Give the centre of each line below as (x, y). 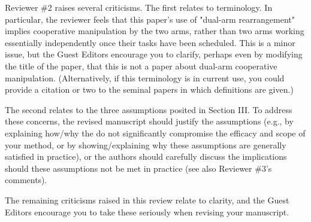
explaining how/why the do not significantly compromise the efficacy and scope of (155, 133)
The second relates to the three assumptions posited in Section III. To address (149, 109)
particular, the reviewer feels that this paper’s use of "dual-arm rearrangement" (150, 19)
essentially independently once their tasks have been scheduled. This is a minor (150, 42)
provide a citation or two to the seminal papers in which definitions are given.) (149, 89)
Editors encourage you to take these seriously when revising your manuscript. (147, 212)
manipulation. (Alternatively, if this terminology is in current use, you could (145, 77)
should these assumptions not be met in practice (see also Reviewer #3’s (138, 168)
